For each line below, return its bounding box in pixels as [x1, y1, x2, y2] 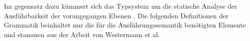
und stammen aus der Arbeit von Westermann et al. [4, 29, 160, 39]
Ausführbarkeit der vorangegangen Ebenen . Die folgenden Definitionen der [4, 10, 229, 20]
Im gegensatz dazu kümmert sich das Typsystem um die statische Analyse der [4, 1, 237, 11]
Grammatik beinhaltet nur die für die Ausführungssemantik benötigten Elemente [4, 20, 246, 30]
